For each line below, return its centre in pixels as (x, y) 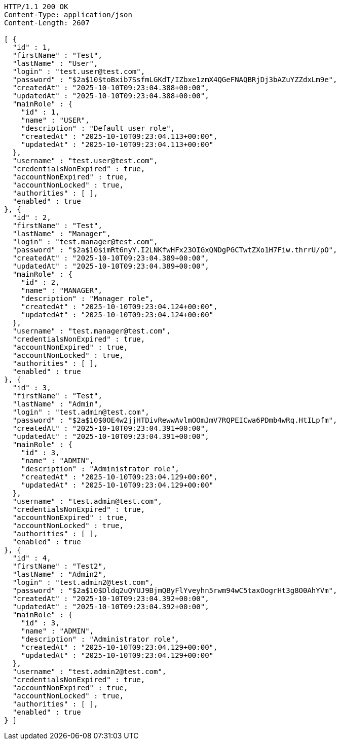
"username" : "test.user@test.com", (85, 161)
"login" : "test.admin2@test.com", (83, 582)
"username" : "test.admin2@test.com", (89, 672)
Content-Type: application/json (68, 15)
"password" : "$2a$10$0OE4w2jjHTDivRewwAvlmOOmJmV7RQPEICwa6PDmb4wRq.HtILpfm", (175, 420)
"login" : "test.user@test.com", (79, 71)
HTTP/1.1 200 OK (36, 7)
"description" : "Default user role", (98, 128)
